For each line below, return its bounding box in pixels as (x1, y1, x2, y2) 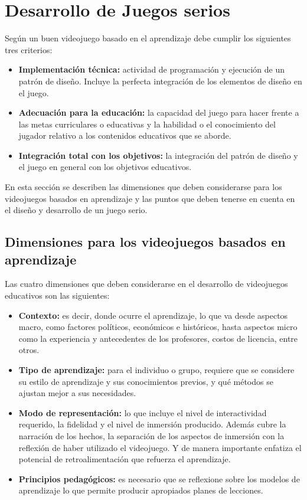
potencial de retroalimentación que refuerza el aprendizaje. (18, 453, 231, 465)
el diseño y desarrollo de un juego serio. (5, 204, 148, 216)
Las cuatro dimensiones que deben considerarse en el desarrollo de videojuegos (5, 277, 288, 290)
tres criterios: (5, 43, 53, 55)
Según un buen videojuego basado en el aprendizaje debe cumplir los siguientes (5, 32, 291, 44)
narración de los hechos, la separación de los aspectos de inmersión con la (18, 429, 285, 442)
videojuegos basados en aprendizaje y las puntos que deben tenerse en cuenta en (5, 192, 295, 204)
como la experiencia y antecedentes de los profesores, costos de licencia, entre (18, 332, 298, 344)
